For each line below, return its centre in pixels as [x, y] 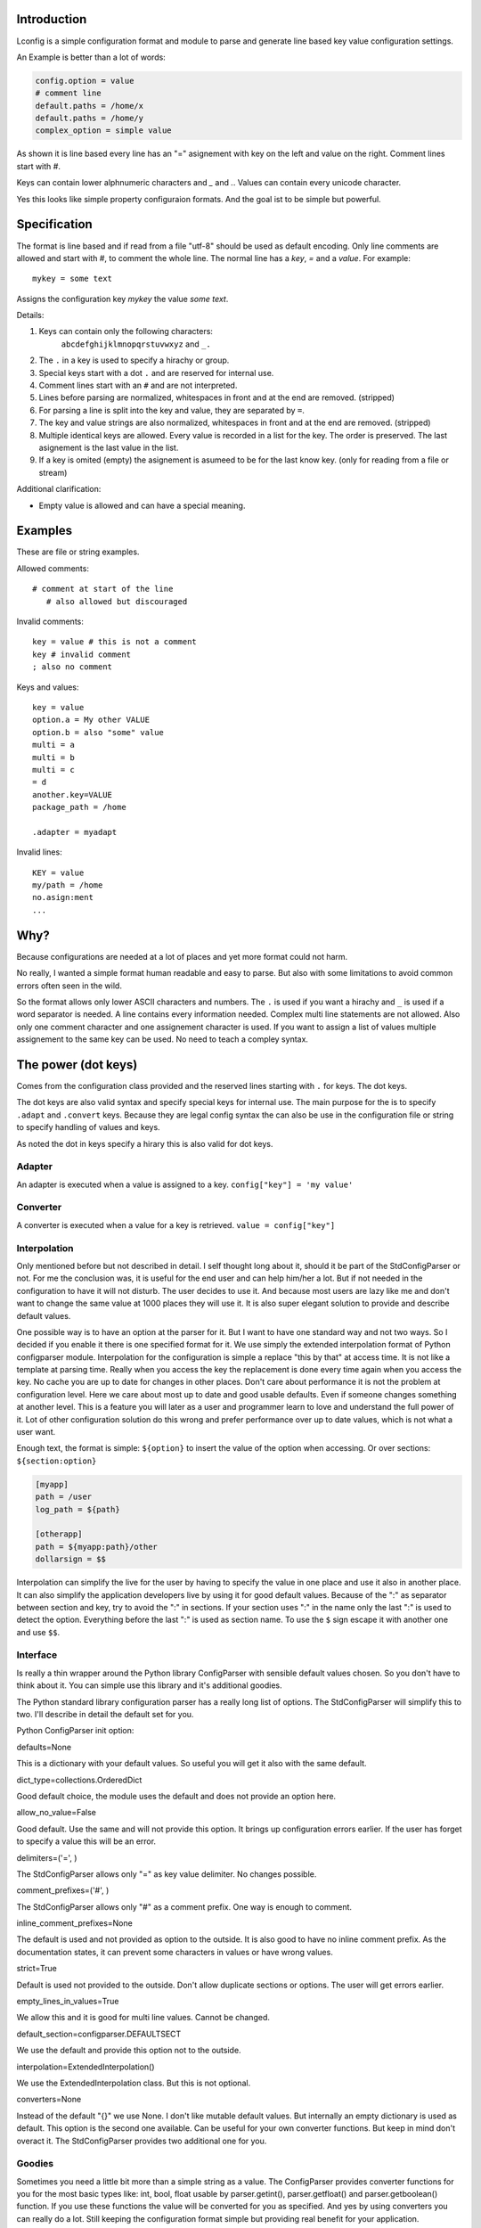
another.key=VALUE [73, 795]
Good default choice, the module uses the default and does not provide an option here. [176, 1796]
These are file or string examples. [78, 552]
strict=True [37, 1969]
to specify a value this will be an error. [86, 1841]
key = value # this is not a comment [115, 642]
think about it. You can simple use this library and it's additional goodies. [149, 1685]
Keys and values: [48, 687]
